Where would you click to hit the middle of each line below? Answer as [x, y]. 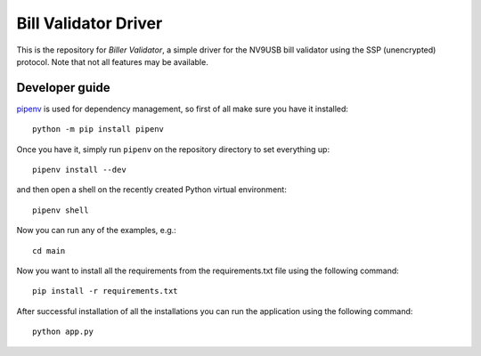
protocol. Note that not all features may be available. [112, 61]
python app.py [63, 332]
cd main [49, 251]
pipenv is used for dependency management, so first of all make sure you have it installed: [183, 109]
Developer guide [63, 88]
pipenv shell [61, 210]
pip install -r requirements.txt [105, 291]
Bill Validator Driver [90, 23]
